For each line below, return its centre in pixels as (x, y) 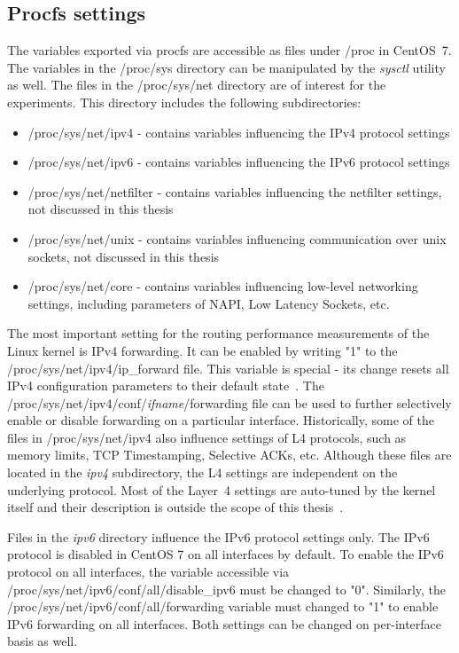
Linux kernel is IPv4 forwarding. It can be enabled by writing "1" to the (202, 350)
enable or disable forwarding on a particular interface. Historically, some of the (221, 420)
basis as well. (43, 641)
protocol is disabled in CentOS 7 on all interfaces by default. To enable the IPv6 (226, 554)
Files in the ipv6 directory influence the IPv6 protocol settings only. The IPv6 (218, 536)
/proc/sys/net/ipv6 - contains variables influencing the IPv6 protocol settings (239, 162)
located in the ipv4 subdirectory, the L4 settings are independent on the (202, 472)
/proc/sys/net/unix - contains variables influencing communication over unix (237, 238)
